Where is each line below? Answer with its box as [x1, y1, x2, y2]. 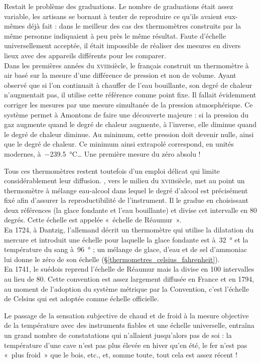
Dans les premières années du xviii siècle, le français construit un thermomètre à [4, 60, 249, 70]
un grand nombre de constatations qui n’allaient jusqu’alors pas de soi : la [4, 330, 232, 340]
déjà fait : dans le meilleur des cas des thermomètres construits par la [27, 21, 241, 31]
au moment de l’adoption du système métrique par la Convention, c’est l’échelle [4, 283, 249, 294]
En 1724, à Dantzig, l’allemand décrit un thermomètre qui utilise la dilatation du [4, 224, 254, 235]
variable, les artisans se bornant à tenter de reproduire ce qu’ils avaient [4, 11, 223, 21]
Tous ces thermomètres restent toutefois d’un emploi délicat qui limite [4, 165, 220, 176]
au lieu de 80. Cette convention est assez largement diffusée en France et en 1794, [4, 274, 254, 284]
